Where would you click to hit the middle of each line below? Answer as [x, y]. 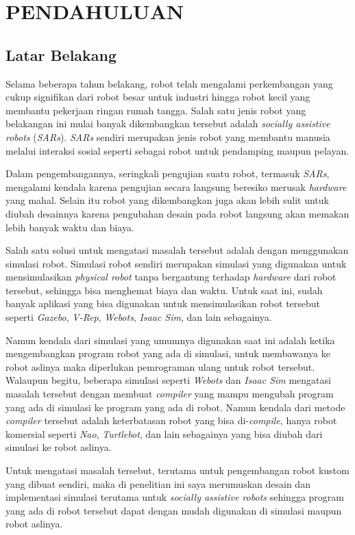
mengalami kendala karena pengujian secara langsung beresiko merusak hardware [176, 186]
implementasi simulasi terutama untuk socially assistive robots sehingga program [175, 497]
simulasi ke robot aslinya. [59, 447]
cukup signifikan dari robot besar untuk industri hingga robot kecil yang [158, 97]
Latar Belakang [61, 54]
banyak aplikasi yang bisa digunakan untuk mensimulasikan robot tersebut [163, 303]
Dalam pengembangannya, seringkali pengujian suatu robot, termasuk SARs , [168, 173]
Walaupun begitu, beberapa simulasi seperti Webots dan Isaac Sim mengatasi [168, 380]
